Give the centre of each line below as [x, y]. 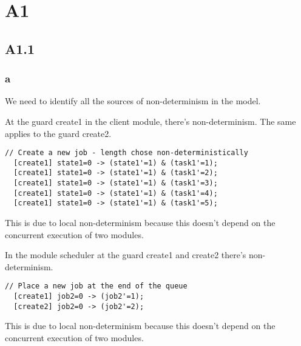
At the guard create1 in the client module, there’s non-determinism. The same [150, 121]
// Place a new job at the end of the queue [96, 286]
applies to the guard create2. [58, 133]
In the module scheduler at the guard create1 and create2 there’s [126, 255]
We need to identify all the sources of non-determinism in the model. [133, 101]
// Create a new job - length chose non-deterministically [127, 153]
